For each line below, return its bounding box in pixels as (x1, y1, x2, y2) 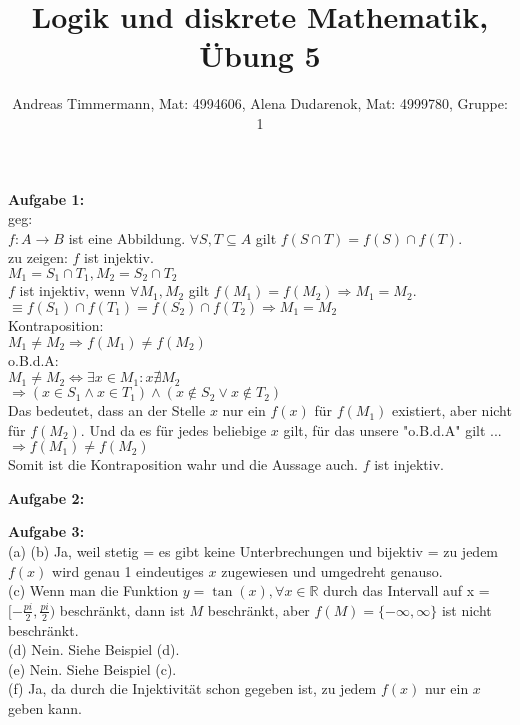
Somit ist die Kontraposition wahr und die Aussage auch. (8, 454, 359, 475)
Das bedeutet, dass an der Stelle (8, 400, 206, 421)
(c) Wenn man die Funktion (8, 580, 179, 601)
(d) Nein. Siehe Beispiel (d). (8, 639, 180, 660)
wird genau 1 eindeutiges (52, 560, 204, 581)
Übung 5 (199, 35, 321, 76)
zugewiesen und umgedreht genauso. (221, 560, 443, 581)
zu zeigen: (8, 247, 68, 268)
